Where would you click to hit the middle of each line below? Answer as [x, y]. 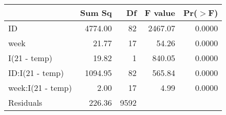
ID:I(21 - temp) [36, 73]
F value [160, 13]
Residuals [25, 102]
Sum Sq [96, 13]
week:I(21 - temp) [40, 88]
